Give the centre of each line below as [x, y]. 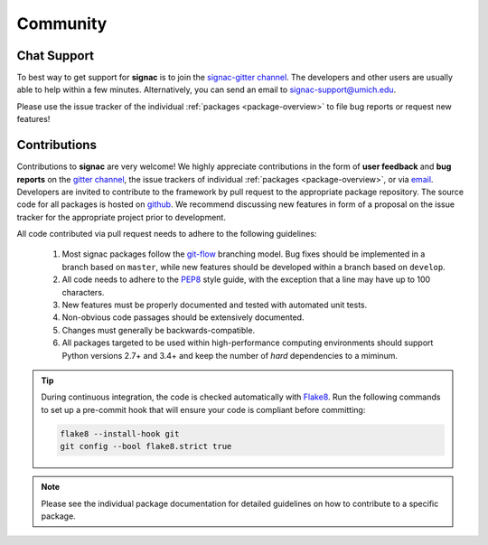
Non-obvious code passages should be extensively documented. [183, 317]
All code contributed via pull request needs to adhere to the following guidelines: [167, 234]
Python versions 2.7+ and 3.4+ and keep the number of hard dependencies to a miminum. [230, 355]
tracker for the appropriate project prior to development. [121, 217]
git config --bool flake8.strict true [146, 446]
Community [62, 23]
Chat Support [56, 56]
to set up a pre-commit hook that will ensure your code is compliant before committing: [203, 409]
